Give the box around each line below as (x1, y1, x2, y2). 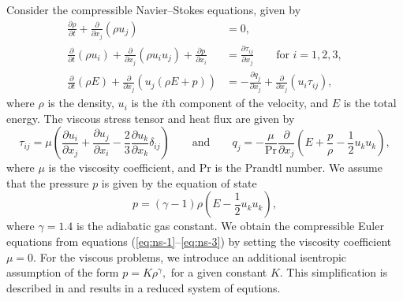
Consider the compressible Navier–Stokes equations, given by (6, 2, 301, 17)
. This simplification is (279, 264, 388, 281)
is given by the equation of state (101, 174, 257, 191)
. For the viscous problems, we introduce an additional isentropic (33, 248, 347, 265)
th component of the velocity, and (165, 95, 328, 111)
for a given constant (170, 264, 267, 281)
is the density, (47, 95, 114, 111)
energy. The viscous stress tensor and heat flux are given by (6, 110, 295, 126)
